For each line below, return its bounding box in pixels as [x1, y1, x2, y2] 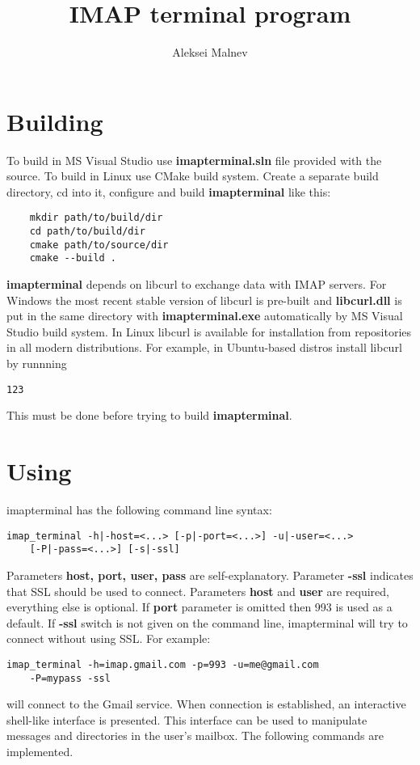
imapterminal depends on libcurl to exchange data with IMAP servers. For [6, 276, 387, 293]
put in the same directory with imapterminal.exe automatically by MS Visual [6, 307, 403, 324]
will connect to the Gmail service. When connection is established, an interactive [6, 695, 406, 712]
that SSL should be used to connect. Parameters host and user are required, [6, 582, 389, 599]
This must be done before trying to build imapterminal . [6, 407, 292, 424]
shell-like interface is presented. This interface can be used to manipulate [6, 711, 367, 728]
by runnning [6, 355, 67, 372]
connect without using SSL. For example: [6, 630, 211, 647]
